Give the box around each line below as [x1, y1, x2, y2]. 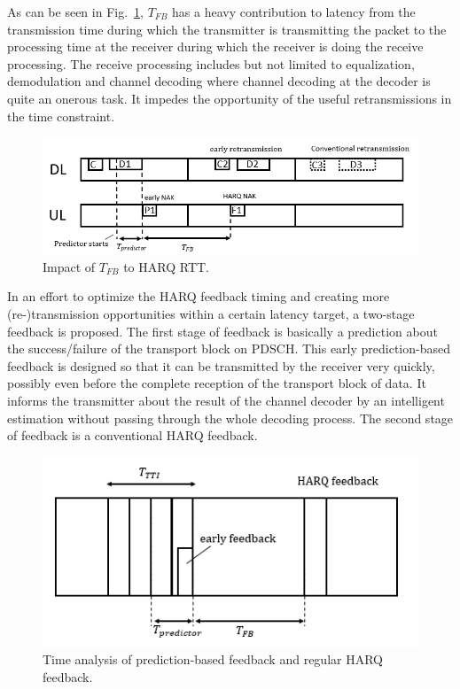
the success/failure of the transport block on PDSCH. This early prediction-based [7, 339, 451, 358]
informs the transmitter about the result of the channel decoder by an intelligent [7, 391, 445, 410]
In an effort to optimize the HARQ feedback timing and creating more [7, 287, 390, 306]
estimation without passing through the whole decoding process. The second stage [7, 408, 454, 427]
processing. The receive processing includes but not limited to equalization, [7, 54, 415, 73]
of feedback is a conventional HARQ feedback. [7, 426, 258, 445]
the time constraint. [7, 106, 115, 125]
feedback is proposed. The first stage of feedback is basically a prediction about [7, 321, 438, 340]
